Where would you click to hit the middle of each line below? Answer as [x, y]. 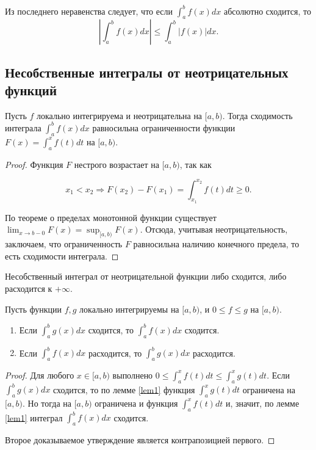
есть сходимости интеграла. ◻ [62, 256]
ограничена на [269, 389]
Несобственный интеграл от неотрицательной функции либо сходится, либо [146, 276]
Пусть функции [33, 309]
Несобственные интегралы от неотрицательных [147, 72]
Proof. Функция [34, 164]
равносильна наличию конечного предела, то [216, 244]
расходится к [29, 289]
